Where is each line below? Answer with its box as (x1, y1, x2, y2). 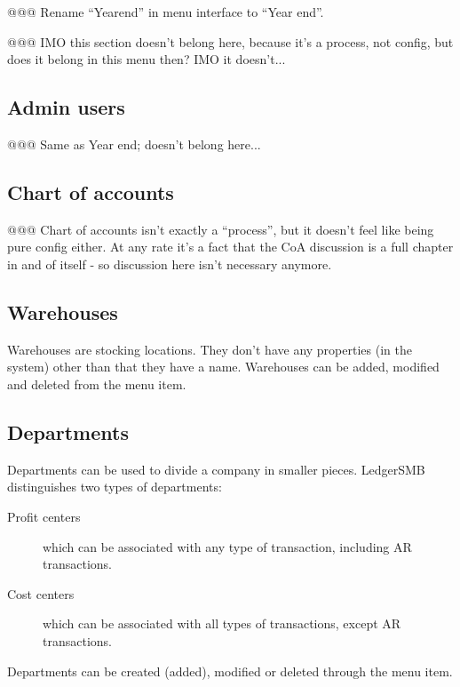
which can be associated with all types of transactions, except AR (43, 614, 401, 633)
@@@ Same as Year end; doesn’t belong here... (7, 134, 261, 153)
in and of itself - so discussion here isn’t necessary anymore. (7, 254, 332, 273)
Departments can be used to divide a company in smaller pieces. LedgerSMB (7, 459, 425, 478)
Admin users (7, 93, 125, 121)
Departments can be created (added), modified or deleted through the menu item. (7, 661, 453, 680)
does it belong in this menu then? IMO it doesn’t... (7, 50, 286, 68)
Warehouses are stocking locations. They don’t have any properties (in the (7, 340, 412, 358)
